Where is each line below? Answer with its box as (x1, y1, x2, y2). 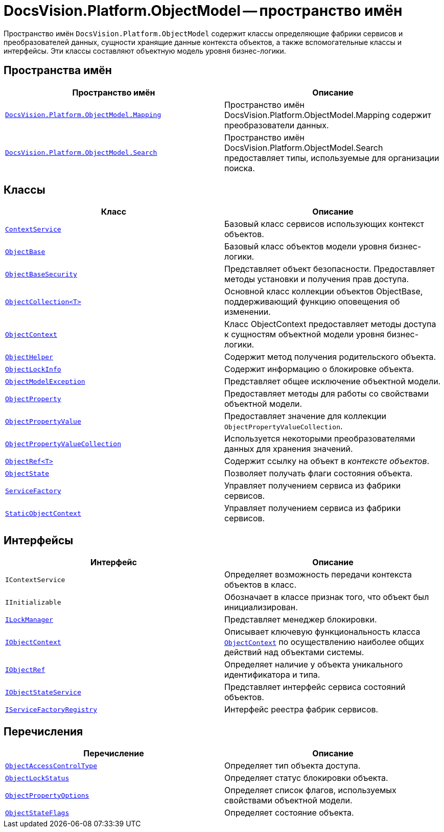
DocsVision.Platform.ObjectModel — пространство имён (4, 2, 403, 19)
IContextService (5, 575, 65, 584)
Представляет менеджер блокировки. (224, 614, 377, 625)
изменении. (224, 307, 271, 317)
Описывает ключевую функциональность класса (224, 627, 420, 637)
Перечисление (83, 748, 144, 759)
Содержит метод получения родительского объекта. (224, 352, 436, 362)
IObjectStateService (5, 688, 81, 696)
